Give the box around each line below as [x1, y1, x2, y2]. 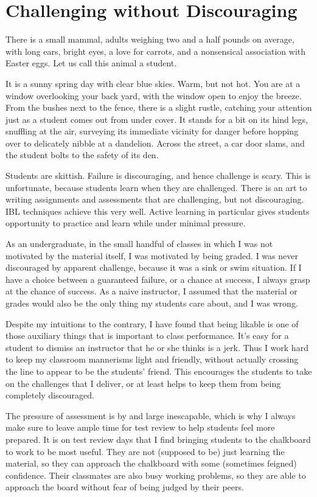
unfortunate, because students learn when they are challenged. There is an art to [5, 181, 307, 193]
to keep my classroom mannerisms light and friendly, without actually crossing [5, 353, 299, 366]
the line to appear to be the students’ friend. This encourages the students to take [5, 364, 312, 377]
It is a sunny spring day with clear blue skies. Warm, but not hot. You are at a [5, 77, 301, 89]
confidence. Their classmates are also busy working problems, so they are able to [5, 468, 306, 481]
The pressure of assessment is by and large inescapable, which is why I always [5, 409, 296, 422]
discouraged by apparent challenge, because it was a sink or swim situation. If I [5, 261, 302, 274]
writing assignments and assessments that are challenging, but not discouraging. [5, 193, 304, 206]
